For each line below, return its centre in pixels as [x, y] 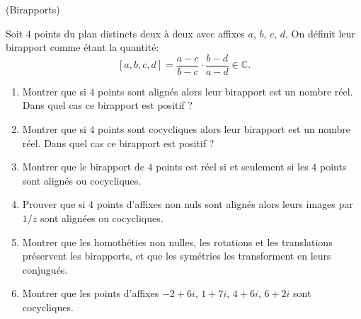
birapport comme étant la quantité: [82, 47]
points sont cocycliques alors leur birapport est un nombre [224, 129]
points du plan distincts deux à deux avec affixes [139, 33]
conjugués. [45, 269]
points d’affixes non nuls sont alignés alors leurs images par [225, 204]
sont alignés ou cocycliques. [82, 180]
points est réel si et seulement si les [232, 167]
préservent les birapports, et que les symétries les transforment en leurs [177, 256]
